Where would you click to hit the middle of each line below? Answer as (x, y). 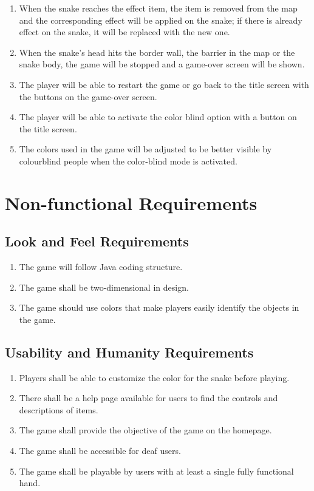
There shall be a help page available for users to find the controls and (148, 398)
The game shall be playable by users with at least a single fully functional (156, 471)
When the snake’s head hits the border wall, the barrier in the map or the (157, 52)
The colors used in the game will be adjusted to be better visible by (145, 149)
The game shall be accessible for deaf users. (100, 451)
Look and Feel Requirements (97, 241)
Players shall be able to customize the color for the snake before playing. (154, 377)
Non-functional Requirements (131, 202)
